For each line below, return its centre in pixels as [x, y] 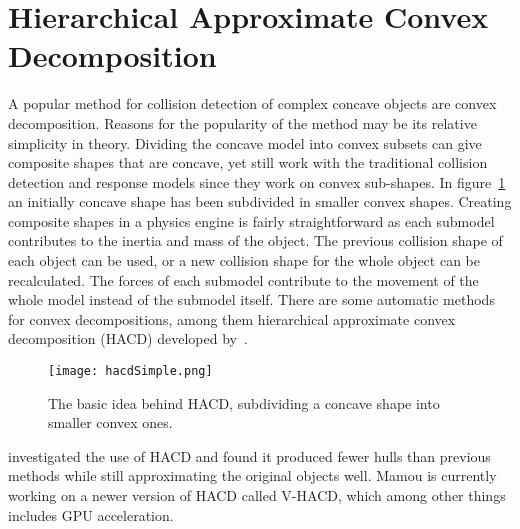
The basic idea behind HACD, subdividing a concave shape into [244, 402]
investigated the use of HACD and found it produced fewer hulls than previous [249, 455]
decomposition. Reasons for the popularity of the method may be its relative [242, 122]
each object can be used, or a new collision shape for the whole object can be [244, 260]
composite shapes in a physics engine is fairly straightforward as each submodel [251, 220]
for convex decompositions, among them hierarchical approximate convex [232, 318]
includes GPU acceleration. [91, 514]
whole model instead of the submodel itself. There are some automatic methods [251, 299]
